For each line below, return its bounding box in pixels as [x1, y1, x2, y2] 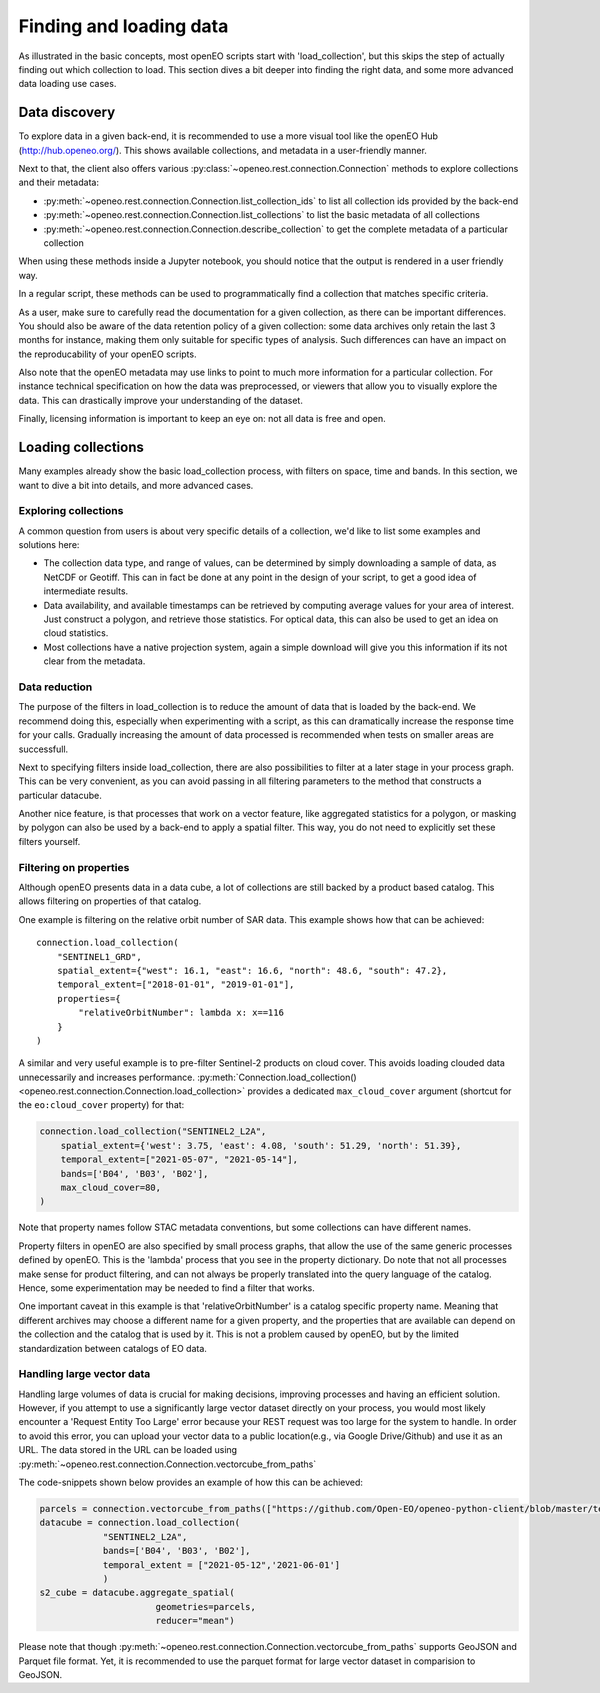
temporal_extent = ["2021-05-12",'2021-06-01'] [102, 1559, 341, 1570]
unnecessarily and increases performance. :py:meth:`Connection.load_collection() [18, 1071, 357, 1083]
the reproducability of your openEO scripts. [18, 348, 197, 360]
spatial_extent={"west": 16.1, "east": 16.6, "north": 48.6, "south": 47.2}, [56, 965, 448, 976]
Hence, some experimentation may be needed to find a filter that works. [18, 1281, 315, 1294]
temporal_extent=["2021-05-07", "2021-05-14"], [60, 1154, 299, 1165]
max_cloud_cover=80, [60, 1182, 162, 1194]
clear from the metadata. [43, 655, 146, 667]
